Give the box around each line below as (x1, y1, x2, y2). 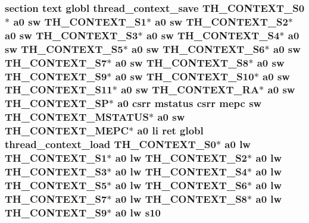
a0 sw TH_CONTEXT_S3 (5, 27, 138, 42)
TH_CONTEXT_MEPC (5, 123, 129, 138)
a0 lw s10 (115, 205, 161, 219)
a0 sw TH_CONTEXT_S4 (146, 27, 280, 42)
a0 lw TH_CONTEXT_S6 (115, 177, 248, 192)
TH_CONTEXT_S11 (5, 82, 113, 97)
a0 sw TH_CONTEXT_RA (121, 82, 260, 97)
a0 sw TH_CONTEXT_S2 (155, 14, 288, 29)
